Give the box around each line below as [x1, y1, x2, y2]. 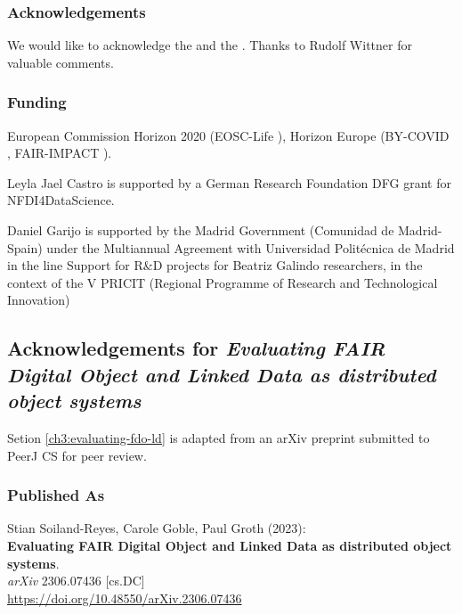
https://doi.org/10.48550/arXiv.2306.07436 [7, 588, 242, 607]
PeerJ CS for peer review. [7, 446, 147, 464]
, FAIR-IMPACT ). [7, 143, 112, 162]
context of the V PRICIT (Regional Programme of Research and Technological [7, 273, 438, 291]
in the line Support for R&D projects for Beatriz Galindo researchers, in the [7, 256, 423, 274]
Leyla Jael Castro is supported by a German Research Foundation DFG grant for [7, 173, 451, 192]
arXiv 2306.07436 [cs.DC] [7, 571, 145, 590]
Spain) [7, 238, 43, 257]
